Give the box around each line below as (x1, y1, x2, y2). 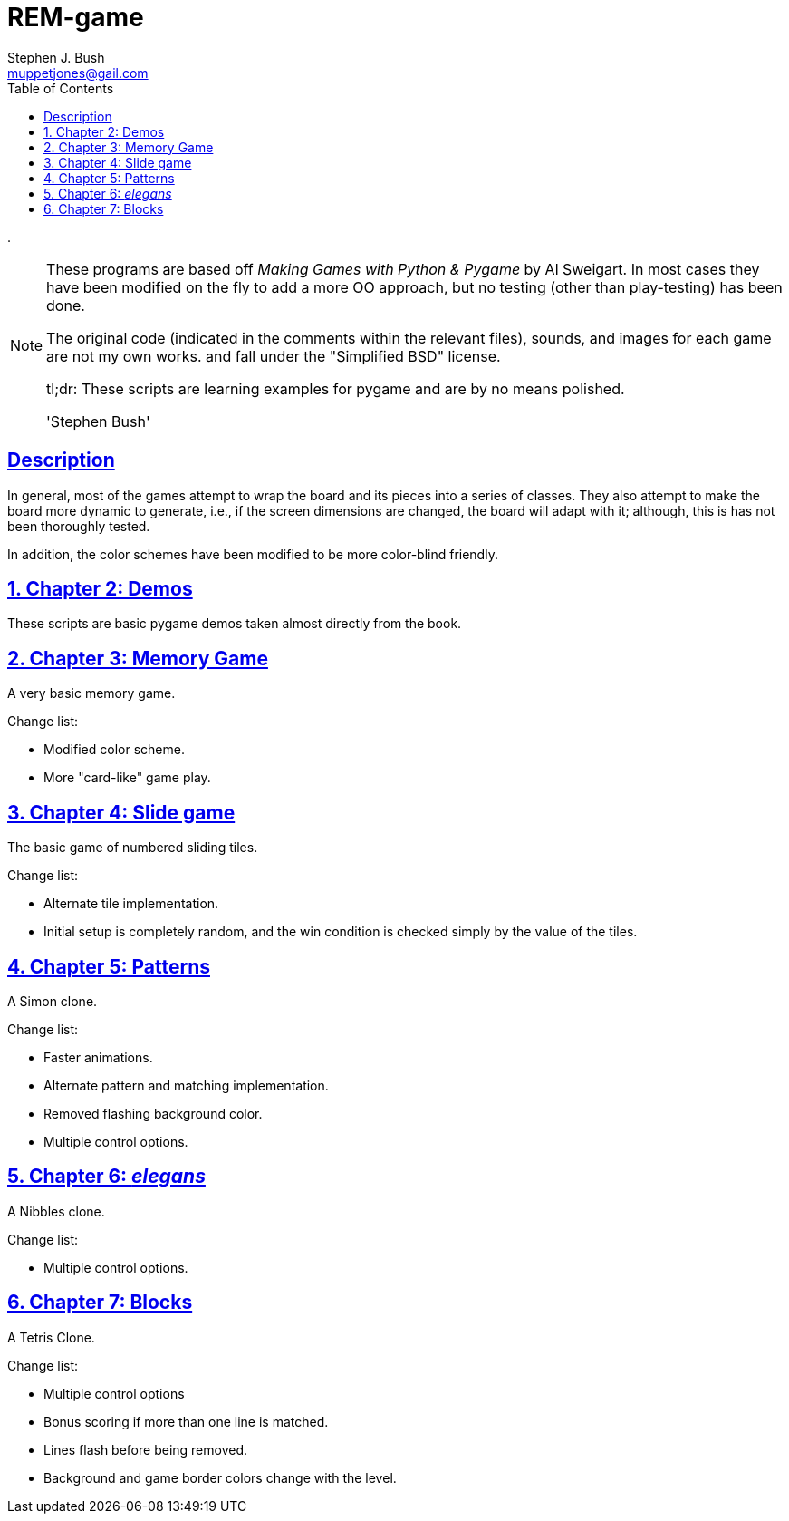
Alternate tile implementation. (43, 896, 219, 912)
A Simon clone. (7, 993, 98, 1009)
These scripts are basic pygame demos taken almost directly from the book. (7, 615, 462, 632)
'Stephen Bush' (46, 412, 150, 431)
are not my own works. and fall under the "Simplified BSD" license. (46, 346, 501, 365)
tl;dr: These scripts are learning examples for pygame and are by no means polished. (46, 379, 625, 398)
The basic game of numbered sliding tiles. (7, 839, 258, 856)
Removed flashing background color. (43, 1105, 263, 1121)
